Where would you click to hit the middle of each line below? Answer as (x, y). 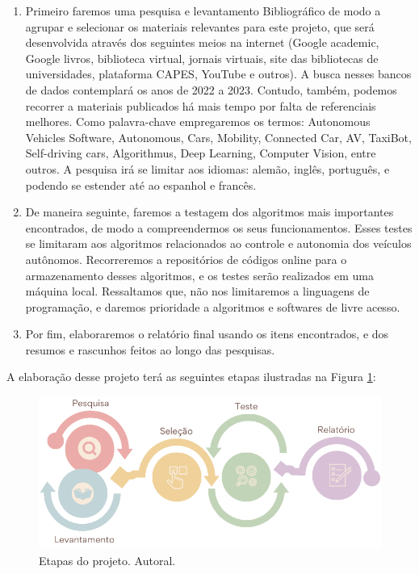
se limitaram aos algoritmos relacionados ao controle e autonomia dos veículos (218, 243)
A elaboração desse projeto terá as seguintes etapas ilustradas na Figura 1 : (191, 377)
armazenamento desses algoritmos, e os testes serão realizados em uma (200, 275)
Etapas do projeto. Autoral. (107, 560)
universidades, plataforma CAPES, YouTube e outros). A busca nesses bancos (218, 74)
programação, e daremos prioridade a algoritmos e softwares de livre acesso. (213, 306)
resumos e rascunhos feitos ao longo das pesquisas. (150, 349)
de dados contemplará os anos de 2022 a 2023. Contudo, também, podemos (211, 89)
